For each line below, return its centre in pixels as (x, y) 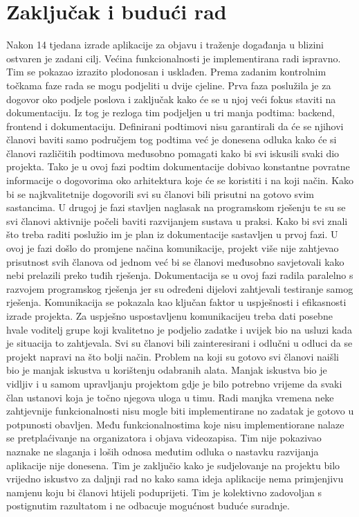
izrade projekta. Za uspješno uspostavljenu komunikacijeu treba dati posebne (169, 316)
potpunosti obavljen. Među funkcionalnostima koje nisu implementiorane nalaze (175, 424)
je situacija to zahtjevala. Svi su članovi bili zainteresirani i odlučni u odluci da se (179, 343)
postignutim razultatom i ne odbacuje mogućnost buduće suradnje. (148, 506)
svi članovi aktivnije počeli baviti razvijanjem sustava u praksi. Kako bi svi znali (177, 220)
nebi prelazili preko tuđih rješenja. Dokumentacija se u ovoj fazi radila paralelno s (180, 275)
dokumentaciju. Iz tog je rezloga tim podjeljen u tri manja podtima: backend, (171, 112)
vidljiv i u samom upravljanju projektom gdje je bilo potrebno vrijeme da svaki (174, 383)
